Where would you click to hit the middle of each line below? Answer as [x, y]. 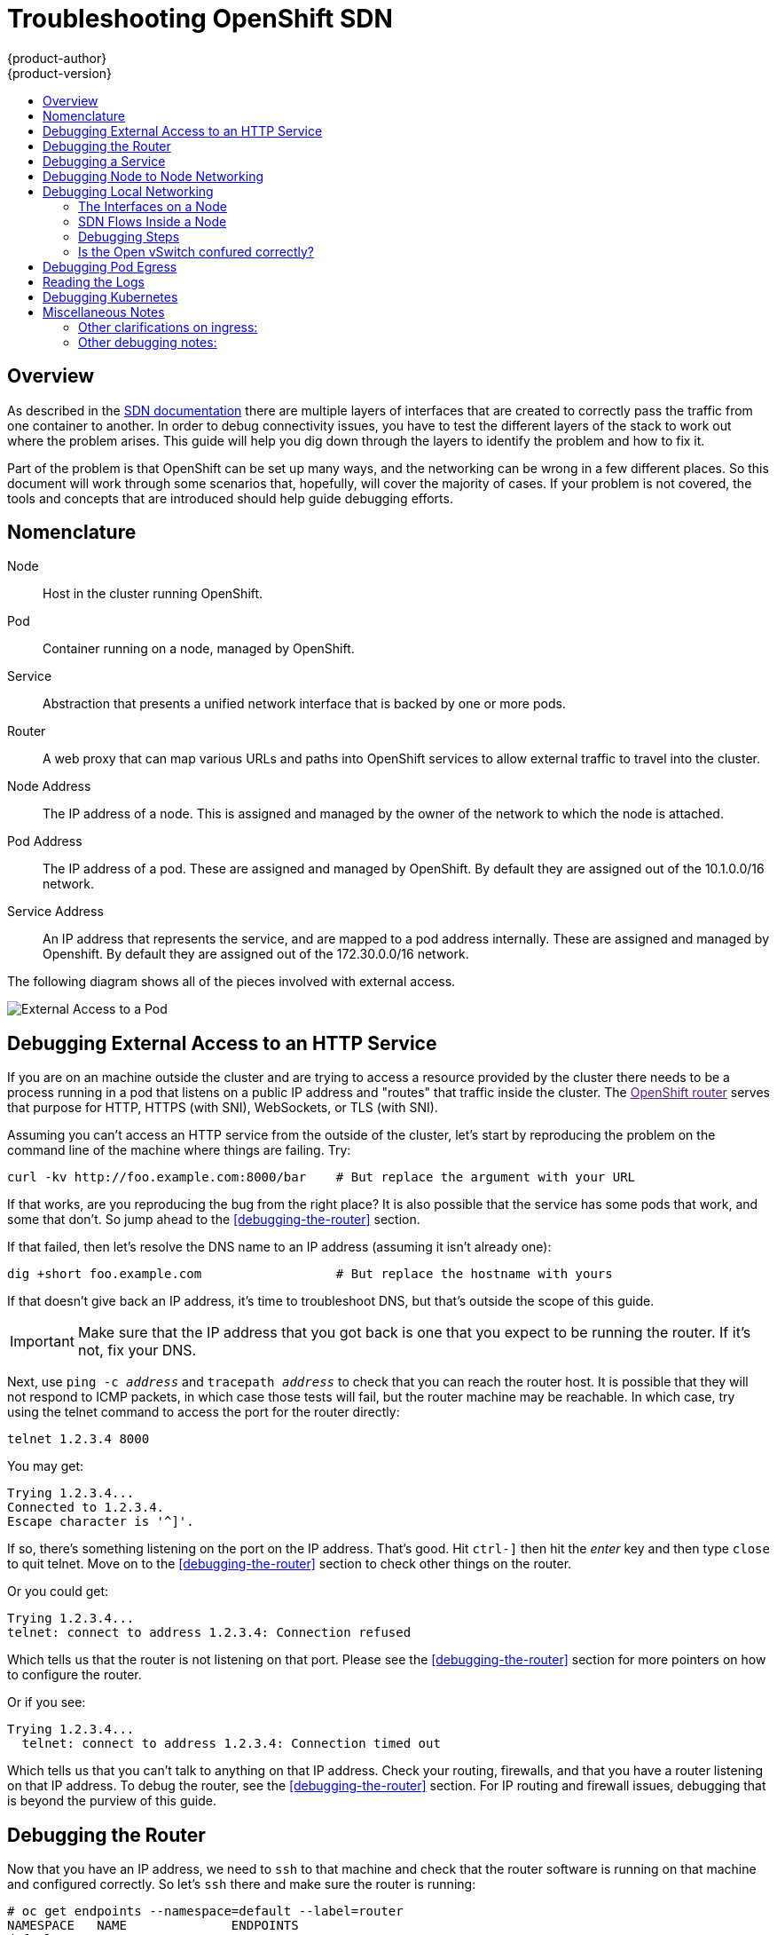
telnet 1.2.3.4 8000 [78, 1439]
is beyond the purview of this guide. [112, 1801]
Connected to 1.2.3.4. [86, 1508]
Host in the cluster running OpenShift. [153, 594]
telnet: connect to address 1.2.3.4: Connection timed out [231, 1744]
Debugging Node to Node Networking [153, 176]
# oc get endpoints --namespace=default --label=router [205, 1911]
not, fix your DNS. [137, 1351]
